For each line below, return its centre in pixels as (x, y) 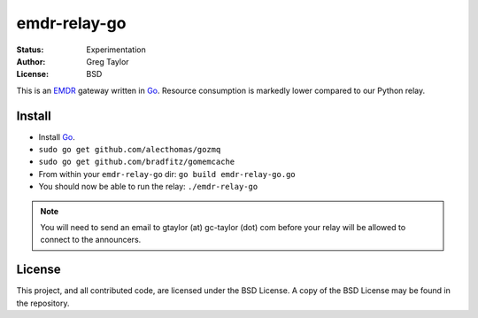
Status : (30, 50)
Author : (31, 61)
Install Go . (57, 136)
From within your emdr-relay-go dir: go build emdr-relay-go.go (167, 174)
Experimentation (116, 50)
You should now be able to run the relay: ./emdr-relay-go (148, 187)
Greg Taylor (108, 61)
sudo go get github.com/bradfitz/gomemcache (137, 162)
